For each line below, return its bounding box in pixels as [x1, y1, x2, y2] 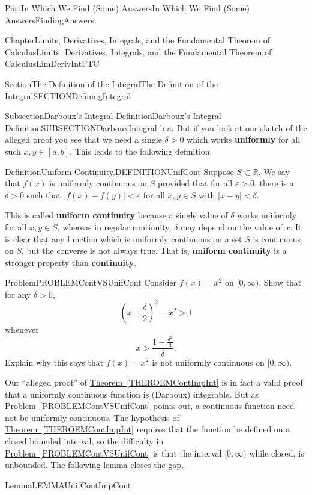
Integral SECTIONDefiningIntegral [5, 89, 131, 102]
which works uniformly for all [187, 133, 301, 146]
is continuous [253, 232, 301, 245]
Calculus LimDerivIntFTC [5, 57, 100, 70]
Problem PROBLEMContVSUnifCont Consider [5, 276, 177, 289]
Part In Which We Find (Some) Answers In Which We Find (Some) [5, 2, 250, 14]
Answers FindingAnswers [5, 13, 94, 26]
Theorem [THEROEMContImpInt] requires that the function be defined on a [5, 423, 290, 435]
